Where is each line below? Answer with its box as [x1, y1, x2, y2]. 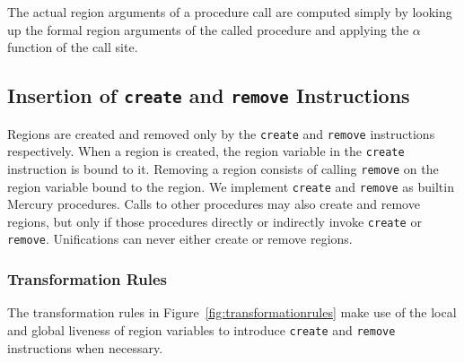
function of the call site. [7, 38, 138, 56]
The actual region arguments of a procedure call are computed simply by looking [7, 3, 452, 21]
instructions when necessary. [7, 338, 163, 357]
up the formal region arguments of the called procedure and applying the [7, 20, 409, 39]
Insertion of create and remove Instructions [7, 82, 410, 109]
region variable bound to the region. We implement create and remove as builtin [7, 177, 454, 195]
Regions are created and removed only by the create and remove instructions [7, 124, 435, 143]
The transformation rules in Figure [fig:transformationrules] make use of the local [7, 303, 457, 322]
